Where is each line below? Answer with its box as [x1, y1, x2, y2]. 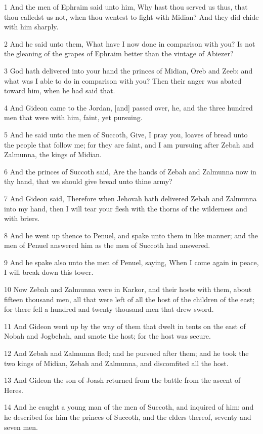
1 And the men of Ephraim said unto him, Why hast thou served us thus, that [4, 2, 248, 12]
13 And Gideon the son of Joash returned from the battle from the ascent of [4, 375, 241, 385]
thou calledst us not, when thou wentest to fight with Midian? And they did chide [4, 11, 259, 22]
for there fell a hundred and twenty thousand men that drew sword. [4, 304, 214, 314]
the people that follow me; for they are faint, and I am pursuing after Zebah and [4, 139, 254, 150]
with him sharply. [4, 21, 59, 32]
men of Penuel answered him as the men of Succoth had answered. [4, 240, 210, 250]
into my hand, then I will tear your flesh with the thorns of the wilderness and [4, 203, 247, 213]
